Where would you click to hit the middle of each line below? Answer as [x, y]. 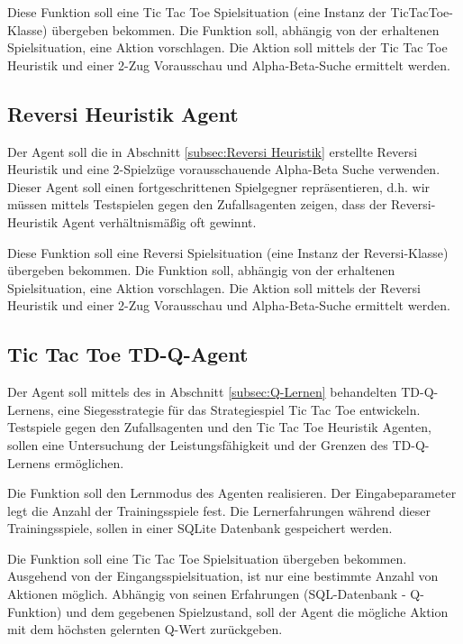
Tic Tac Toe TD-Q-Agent [128, 354]
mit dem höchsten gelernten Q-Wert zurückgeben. [145, 629]
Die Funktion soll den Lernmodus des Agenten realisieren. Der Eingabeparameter [232, 493]
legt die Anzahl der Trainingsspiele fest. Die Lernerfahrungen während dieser [219, 510]
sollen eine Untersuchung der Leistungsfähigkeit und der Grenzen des [198, 444]
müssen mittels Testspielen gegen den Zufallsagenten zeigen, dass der [197, 204]
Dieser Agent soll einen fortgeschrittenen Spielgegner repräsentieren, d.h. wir [219, 186]
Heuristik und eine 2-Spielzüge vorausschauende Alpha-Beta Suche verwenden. [224, 169]
